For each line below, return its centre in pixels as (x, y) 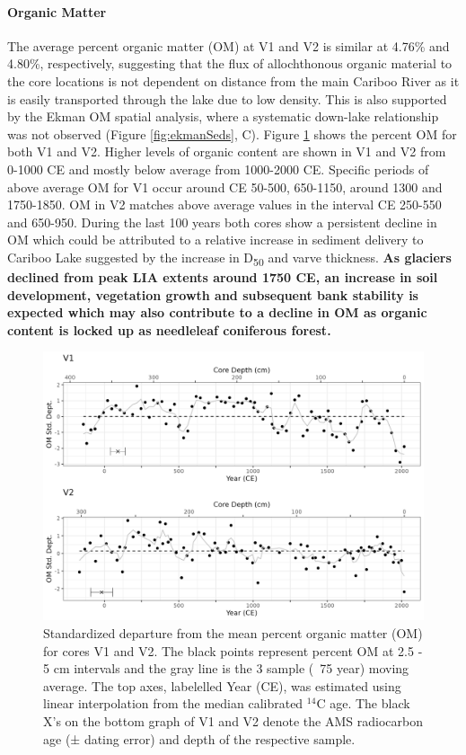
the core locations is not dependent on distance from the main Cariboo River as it (233, 80)
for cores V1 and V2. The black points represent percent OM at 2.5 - (233, 650)
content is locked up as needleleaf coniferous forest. (169, 329)
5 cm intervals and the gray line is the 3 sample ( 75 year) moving (226, 668)
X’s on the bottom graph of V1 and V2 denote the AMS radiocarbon (233, 720)
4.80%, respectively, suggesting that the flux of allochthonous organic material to (230, 63)
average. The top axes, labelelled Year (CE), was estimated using (222, 685)
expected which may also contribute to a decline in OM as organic (217, 312)
